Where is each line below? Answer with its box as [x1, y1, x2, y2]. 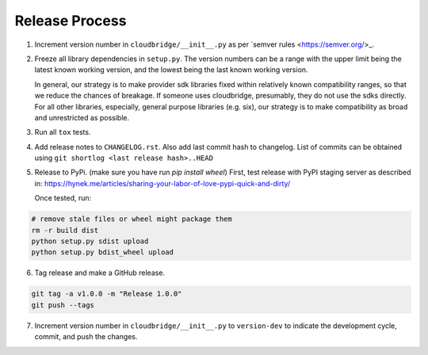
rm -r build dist [31, 226, 99, 235]
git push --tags [31, 300, 95, 309]
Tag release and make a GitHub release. [34, 268, 166, 277]
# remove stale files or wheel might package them [31, 215, 233, 223]
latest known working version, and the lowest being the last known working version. [34, 65, 308, 74]
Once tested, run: [34, 193, 92, 203]
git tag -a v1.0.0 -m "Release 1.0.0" [31, 289, 182, 299]
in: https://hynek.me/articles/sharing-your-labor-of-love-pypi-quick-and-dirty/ [34, 178, 291, 188]
